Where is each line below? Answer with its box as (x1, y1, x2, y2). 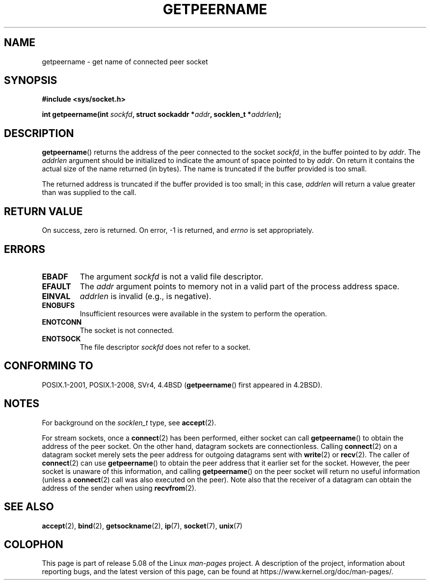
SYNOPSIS (4, 74, 57, 87)
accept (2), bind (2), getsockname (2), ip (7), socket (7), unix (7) (42, 521, 242, 530)
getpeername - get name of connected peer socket (42, 57, 208, 66)
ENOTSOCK (42, 334, 81, 343)
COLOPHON (4, 538, 63, 551)
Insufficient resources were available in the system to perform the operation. (80, 309, 327, 318)
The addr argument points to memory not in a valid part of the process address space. (80, 281, 400, 291)
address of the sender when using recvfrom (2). (42, 483, 196, 492)
